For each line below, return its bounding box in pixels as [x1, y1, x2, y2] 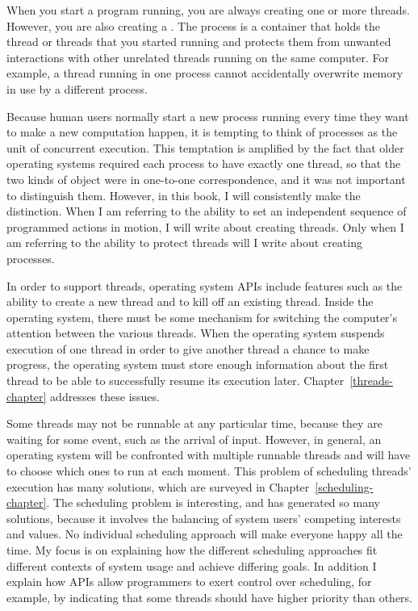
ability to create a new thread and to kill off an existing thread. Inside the [6, 293, 374, 310]
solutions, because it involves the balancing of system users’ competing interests [6, 509, 401, 526]
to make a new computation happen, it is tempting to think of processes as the [6, 123, 398, 140]
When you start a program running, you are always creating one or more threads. [6, 2, 410, 18]
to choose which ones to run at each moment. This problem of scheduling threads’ [6, 462, 412, 479]
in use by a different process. [6, 80, 148, 97]
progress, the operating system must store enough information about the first [6, 356, 389, 373]
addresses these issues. [50, 387, 160, 404]
